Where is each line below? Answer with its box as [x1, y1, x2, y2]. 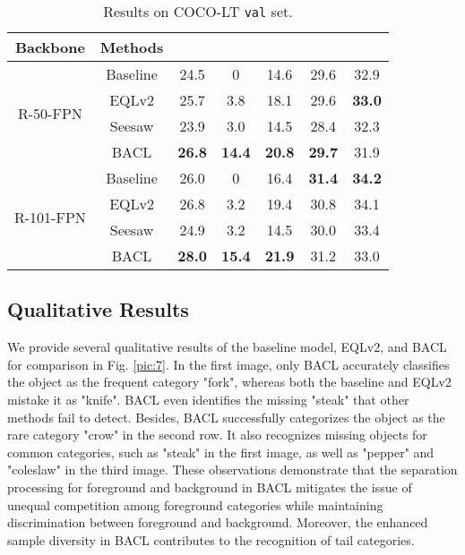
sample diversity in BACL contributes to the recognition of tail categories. [7, 530, 415, 549]
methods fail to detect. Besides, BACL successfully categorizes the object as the [7, 407, 445, 426]
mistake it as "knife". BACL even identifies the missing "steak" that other [7, 389, 409, 408]
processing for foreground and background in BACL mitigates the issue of [7, 477, 412, 496]
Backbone [14, 37, 85, 57]
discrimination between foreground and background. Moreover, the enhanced [7, 513, 428, 532]
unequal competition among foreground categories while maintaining [7, 495, 383, 514]
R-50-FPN [18, 102, 82, 124]
